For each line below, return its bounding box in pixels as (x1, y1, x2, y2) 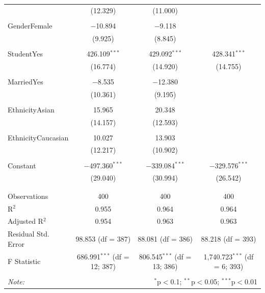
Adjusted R (8, 216, 43, 226)
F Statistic (8, 256, 41, 267)
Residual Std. (8, 228, 49, 239)
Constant (8, 160, 36, 170)
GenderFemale (8, 20, 52, 31)
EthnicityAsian (8, 104, 55, 114)
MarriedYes (8, 76, 43, 86)
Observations (8, 190, 48, 201)
